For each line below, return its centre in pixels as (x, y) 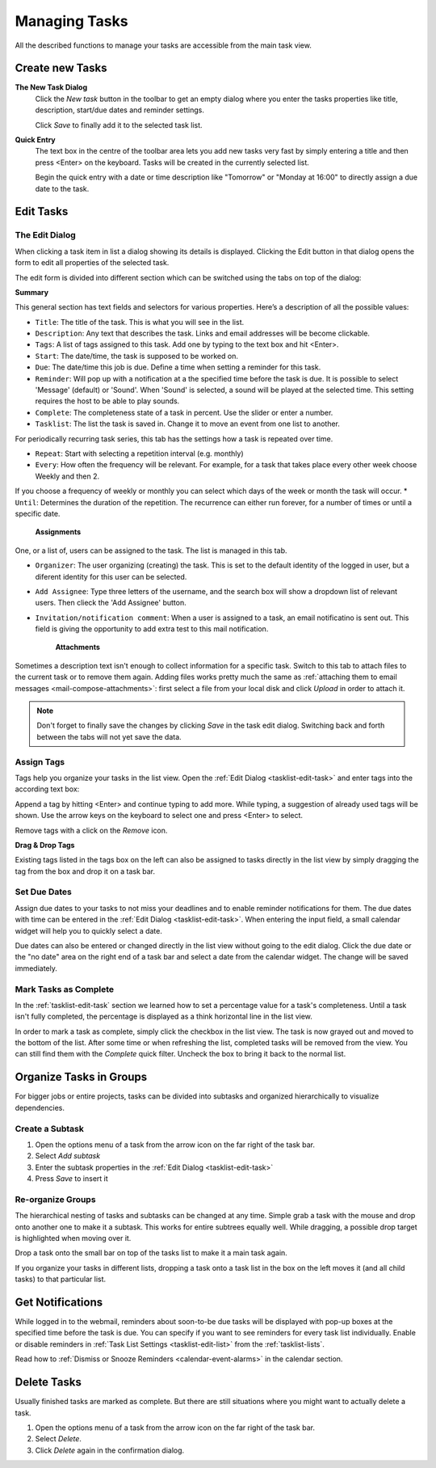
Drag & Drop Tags (45, 845)
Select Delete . (59, 1439)
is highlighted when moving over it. (73, 1238)
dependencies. (40, 1107)
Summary (31, 292)
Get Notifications (59, 1302)
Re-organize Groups (55, 1199)
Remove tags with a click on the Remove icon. (91, 830)
